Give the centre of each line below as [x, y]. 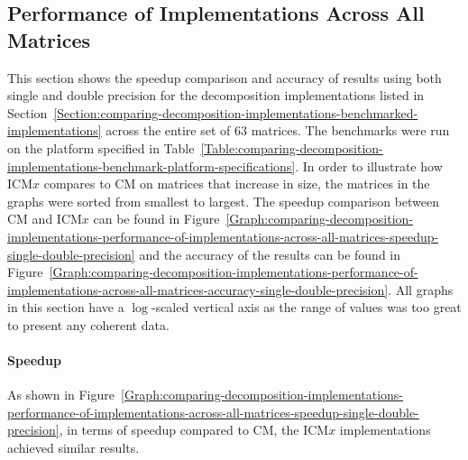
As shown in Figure [61, 395]
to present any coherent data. [88, 324]
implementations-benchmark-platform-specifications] [151, 166]
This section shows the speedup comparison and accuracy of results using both [225, 77]
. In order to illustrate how [369, 166]
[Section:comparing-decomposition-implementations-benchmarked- [236, 112]
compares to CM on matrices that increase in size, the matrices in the [237, 184]
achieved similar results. [73, 448]
